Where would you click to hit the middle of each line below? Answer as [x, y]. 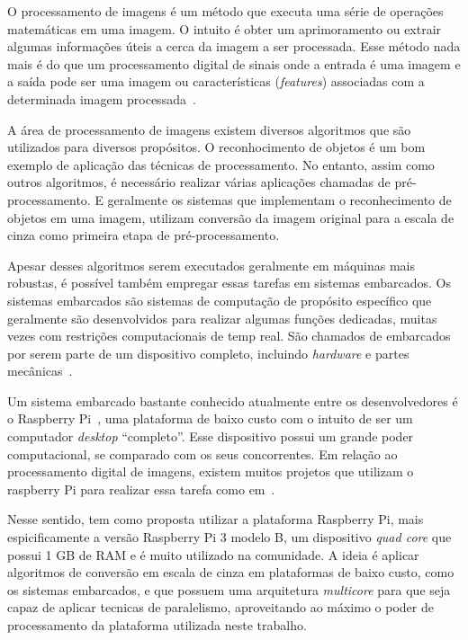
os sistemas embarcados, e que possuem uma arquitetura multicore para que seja [229, 589]
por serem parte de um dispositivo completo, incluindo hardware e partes [208, 353]
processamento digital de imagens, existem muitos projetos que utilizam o [211, 471]
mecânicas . [40, 371]
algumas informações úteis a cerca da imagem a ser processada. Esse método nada [234, 46]
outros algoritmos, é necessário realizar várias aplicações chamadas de [199, 182]
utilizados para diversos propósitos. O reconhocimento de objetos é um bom [216, 147]
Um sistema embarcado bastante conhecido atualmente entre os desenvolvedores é [233, 400]
